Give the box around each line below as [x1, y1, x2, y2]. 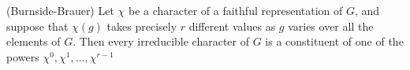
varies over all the [288, 17, 374, 34]
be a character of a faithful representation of [128, 2, 343, 18]
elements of [6, 33, 61, 50]
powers [6, 48, 39, 64]
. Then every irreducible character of [73, 33, 249, 50]
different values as [188, 17, 276, 34]
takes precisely [106, 17, 177, 34]
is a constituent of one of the [265, 33, 404, 50]
